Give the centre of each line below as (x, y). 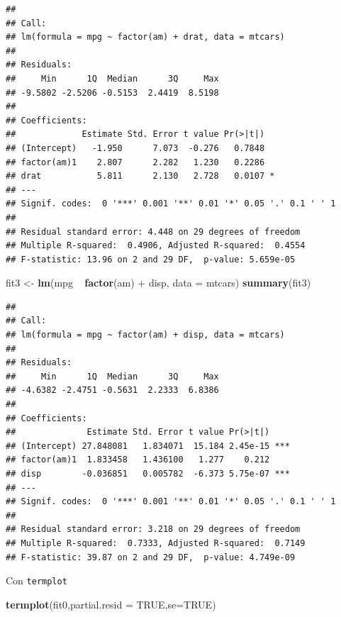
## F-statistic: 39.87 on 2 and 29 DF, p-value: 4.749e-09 (151, 557)
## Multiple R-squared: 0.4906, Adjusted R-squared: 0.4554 (156, 246)
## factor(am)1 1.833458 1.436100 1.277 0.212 (138, 460)
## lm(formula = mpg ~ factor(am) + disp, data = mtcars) (145, 335)
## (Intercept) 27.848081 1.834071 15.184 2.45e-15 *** (148, 446)
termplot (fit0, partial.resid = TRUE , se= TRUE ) (111, 604)
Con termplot (37, 580)
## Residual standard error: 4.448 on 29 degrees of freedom (153, 232)
